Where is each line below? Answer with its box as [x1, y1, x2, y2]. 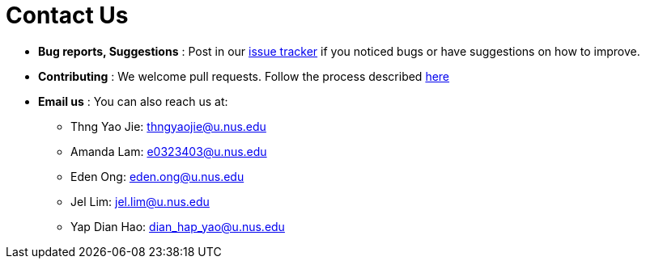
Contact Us [6, 2, 129, 29]
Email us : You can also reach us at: [38, 94, 228, 108]
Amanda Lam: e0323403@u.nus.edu [70, 144, 267, 158]
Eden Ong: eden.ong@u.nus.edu [70, 169, 244, 183]
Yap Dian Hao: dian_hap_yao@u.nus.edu [70, 219, 285, 233]
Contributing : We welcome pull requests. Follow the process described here [38, 69, 450, 83]
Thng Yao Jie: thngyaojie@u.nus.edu [70, 119, 266, 133]
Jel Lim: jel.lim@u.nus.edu [70, 194, 210, 208]
